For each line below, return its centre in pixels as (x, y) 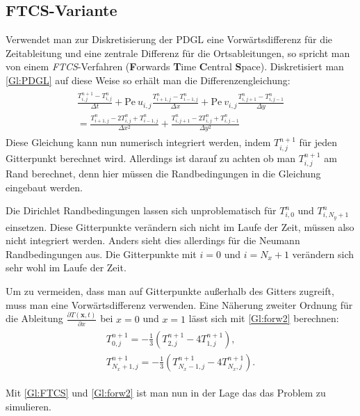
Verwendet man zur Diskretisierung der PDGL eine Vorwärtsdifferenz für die (169, 39)
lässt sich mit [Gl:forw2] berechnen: (264, 318)
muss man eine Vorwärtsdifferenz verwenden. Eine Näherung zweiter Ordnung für (179, 304)
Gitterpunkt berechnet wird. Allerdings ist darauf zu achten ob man (150, 158)
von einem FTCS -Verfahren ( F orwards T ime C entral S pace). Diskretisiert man (175, 66)
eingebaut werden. (44, 187)
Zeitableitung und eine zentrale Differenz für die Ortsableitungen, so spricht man (178, 53)
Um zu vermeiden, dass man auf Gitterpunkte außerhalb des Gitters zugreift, (170, 290)
